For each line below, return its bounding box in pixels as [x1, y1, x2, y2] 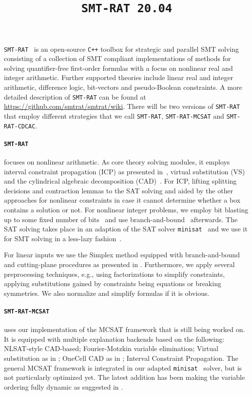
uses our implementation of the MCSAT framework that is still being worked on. [4, 324, 245, 334]
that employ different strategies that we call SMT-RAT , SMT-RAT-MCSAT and [4, 110, 224, 121]
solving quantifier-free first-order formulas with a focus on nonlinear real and [4, 62, 233, 73]
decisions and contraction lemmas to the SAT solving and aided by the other [4, 185, 233, 195]
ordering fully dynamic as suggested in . [4, 381, 123, 392]
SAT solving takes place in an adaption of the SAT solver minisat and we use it [4, 224, 248, 234]
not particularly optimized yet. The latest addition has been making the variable [4, 372, 245, 382]
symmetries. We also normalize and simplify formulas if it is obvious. [4, 288, 210, 298]
